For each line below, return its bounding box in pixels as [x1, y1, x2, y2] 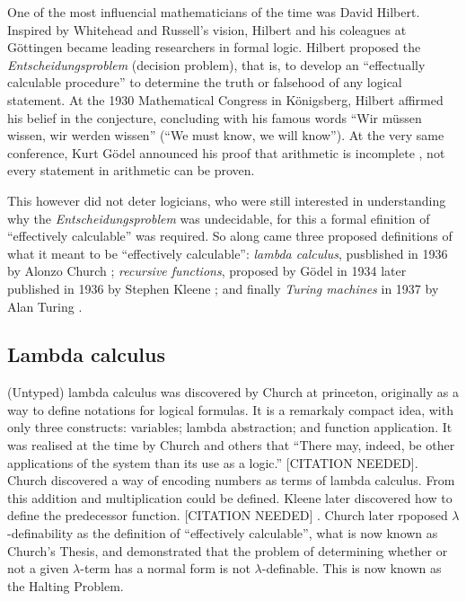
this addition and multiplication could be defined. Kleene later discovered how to [7, 488, 453, 507]
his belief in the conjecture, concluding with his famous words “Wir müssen [7, 108, 422, 127]
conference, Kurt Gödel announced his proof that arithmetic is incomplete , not [7, 143, 445, 162]
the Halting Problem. [7, 576, 124, 595]
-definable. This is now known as [261, 559, 442, 578]
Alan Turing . [7, 296, 83, 315]
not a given [7, 559, 69, 578]
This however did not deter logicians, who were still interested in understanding [7, 190, 446, 209]
